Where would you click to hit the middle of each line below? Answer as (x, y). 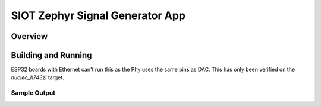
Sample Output (33, 93)
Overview (29, 36)
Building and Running (51, 55)
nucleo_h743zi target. (38, 77)
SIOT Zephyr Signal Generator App (98, 15)
